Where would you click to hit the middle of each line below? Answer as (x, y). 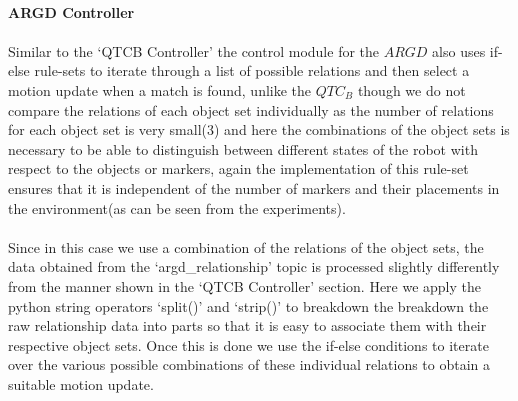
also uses (459, 50)
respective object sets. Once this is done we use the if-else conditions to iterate (248, 344)
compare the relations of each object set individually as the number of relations (251, 109)
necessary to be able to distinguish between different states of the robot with (243, 148)
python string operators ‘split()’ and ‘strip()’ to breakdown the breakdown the (248, 305)
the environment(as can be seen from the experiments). (177, 207)
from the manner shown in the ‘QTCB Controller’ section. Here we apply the (245, 285)
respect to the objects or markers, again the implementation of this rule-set (238, 168)
